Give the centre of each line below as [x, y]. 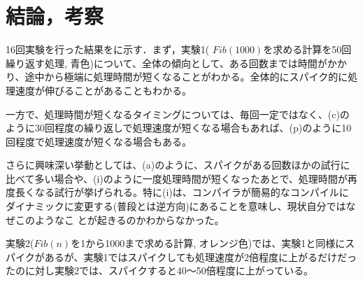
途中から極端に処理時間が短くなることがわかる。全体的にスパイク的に [186, 77]
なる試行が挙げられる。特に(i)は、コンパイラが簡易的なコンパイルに [192, 192]
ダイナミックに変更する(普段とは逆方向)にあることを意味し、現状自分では [176, 206]
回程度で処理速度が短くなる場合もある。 [99, 141]
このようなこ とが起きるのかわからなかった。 [120, 219]
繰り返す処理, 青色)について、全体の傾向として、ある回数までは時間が [166, 63]
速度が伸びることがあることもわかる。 [103, 90]
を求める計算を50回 [307, 49]
